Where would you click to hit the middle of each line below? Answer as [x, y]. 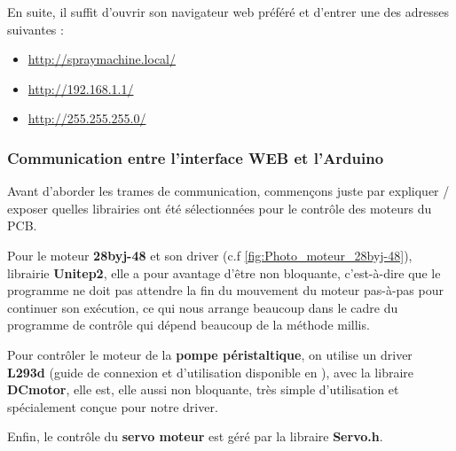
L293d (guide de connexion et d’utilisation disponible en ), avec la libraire [211, 372]
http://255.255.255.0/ [87, 118]
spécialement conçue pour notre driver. [113, 406]
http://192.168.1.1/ [81, 88]
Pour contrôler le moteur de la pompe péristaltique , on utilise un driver [210, 354]
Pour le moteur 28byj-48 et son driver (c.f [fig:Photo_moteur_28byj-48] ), [210, 255]
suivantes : [35, 29]
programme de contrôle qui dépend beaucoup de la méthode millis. [189, 325]
